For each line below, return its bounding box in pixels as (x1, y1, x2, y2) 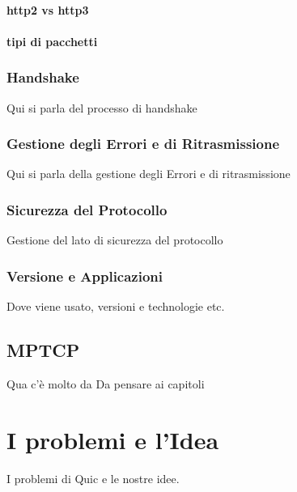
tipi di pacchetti (6, 32, 98, 49)
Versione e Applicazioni (6, 265, 163, 286)
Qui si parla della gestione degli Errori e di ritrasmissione (6, 165, 291, 182)
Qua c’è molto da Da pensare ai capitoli (6, 375, 205, 392)
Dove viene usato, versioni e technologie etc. (6, 298, 225, 315)
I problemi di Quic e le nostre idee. (6, 469, 180, 486)
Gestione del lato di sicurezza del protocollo (6, 231, 223, 248)
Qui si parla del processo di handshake (6, 99, 197, 116)
